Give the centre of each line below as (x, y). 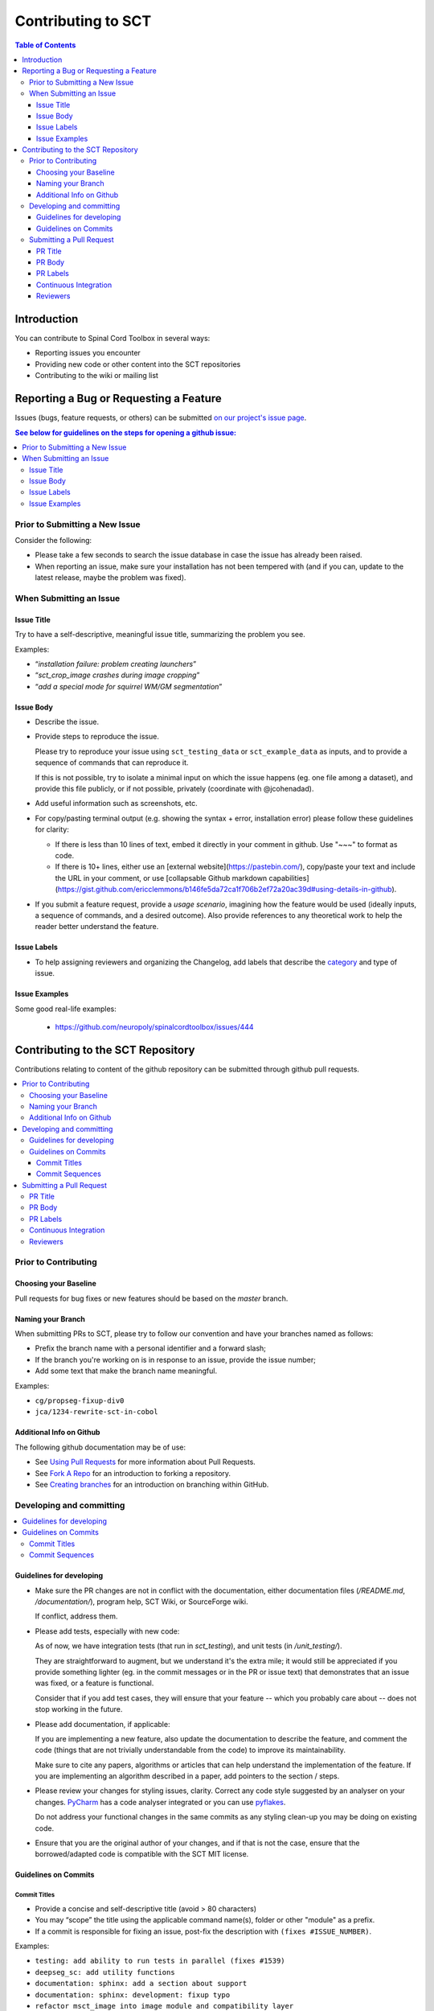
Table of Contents (45, 45)
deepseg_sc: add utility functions (105, 1972)
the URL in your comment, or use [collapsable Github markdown (161, 878)
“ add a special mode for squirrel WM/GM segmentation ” (129, 686)
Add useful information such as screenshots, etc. (116, 804)
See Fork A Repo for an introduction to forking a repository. (133, 1473)
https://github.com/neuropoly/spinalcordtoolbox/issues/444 (154, 1026)
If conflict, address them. (76, 1616)
